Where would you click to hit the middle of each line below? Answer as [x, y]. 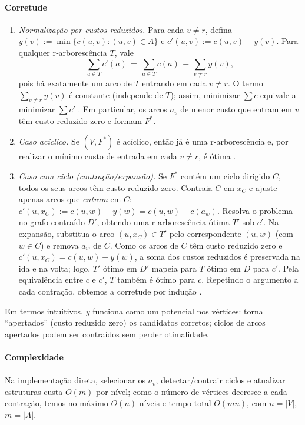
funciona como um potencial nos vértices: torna [178, 311]
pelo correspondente [205, 234]
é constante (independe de [116, 94]
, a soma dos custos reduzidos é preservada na [217, 257]
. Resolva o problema [255, 210]
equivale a [278, 94]
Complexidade [34, 357]
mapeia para [174, 268]
